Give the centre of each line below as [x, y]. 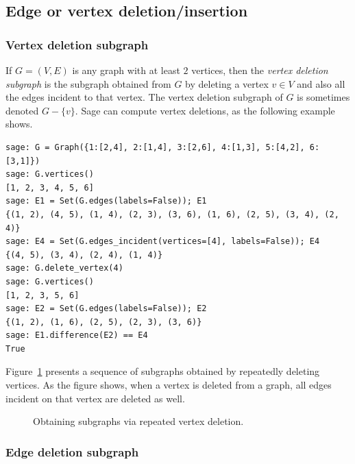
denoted [22, 110]
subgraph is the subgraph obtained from [88, 83]
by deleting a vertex [227, 83]
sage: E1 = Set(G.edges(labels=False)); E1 [106, 201]
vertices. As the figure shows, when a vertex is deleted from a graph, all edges [169, 385]
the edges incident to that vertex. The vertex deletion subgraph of [144, 97]
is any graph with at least [126, 70]
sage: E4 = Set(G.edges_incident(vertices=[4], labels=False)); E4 [163, 242]
